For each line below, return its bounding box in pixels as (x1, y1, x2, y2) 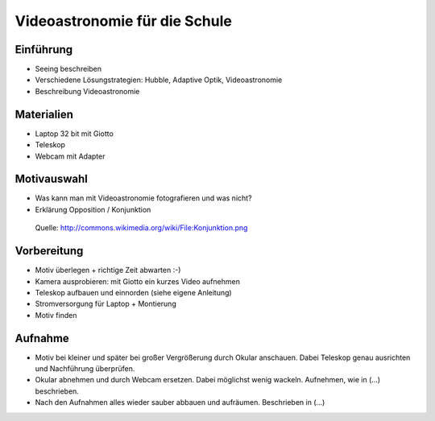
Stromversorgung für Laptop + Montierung (35, 299, 176, 309)
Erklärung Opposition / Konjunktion (35, 204, 151, 214)
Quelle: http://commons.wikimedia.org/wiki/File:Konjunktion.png (35, 223, 248, 233)
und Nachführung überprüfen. (35, 363, 135, 374)
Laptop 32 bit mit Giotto (35, 129, 114, 138)
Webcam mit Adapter (35, 151, 106, 161)
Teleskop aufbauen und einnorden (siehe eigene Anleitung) (35, 287, 233, 297)
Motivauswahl (14, 172, 88, 186)
